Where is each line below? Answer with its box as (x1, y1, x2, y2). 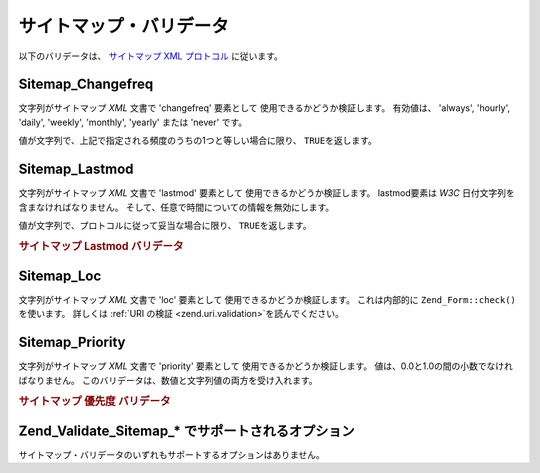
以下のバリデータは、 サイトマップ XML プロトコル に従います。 (18, 50, 284, 62)
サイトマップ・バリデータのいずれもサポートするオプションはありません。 (18, 448, 325, 460)
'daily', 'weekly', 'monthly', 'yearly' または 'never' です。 (18, 116, 248, 128)
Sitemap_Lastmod (18, 161, 134, 178)
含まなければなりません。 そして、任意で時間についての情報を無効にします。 (18, 201, 335, 213)
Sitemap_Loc (18, 268, 102, 284)
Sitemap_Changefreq (18, 76, 154, 93)
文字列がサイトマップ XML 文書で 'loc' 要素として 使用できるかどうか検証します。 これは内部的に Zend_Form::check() (18, 294, 517, 306)
